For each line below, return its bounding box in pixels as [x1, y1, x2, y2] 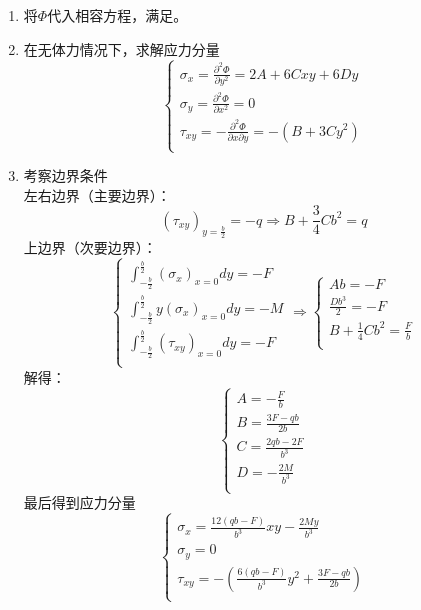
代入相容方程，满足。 [47, 5, 188, 25]
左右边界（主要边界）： [23, 184, 171, 205]
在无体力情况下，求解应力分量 [23, 38, 220, 59]
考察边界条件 [23, 165, 108, 186]
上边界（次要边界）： [23, 236, 157, 257]
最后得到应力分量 [23, 492, 136, 513]
